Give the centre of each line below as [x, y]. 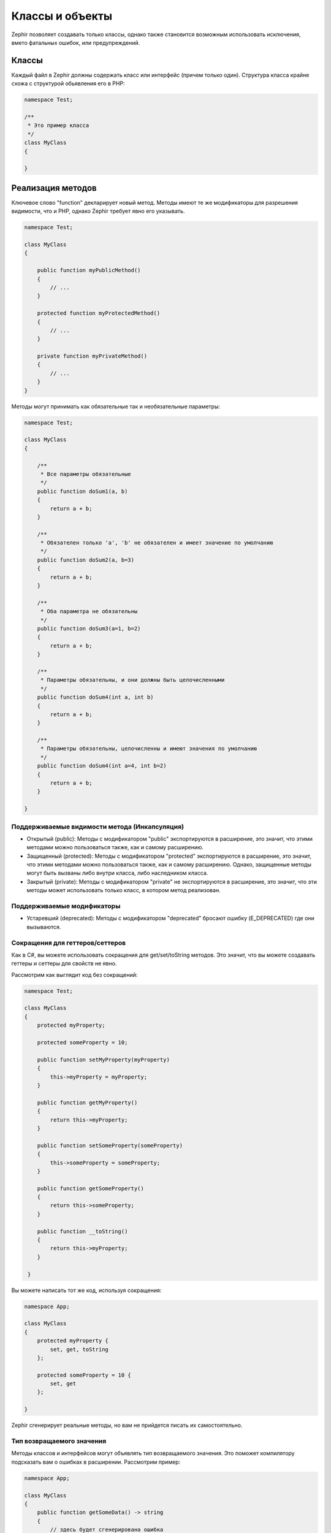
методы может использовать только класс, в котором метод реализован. [124, 890]
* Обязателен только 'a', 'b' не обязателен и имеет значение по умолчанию [157, 543]
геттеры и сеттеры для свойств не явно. [64, 963]
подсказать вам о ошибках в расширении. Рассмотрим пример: [96, 1462]
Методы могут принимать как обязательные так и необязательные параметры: [116, 406]
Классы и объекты [62, 16]
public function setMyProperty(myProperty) [103, 1060]
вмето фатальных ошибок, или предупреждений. [76, 42]
